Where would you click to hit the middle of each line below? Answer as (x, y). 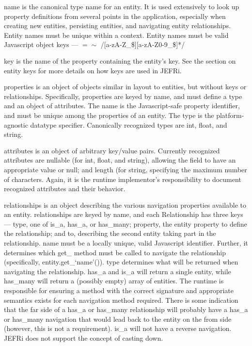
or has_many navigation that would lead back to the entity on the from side (118, 319)
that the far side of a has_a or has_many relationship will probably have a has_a (126, 309)
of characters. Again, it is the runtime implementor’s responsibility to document (123, 179)
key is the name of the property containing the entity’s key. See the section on (120, 60)
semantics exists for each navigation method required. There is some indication (121, 300)
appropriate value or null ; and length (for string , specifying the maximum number (126, 169)
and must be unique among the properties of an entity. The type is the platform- (124, 115)
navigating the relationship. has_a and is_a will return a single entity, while (118, 271)
